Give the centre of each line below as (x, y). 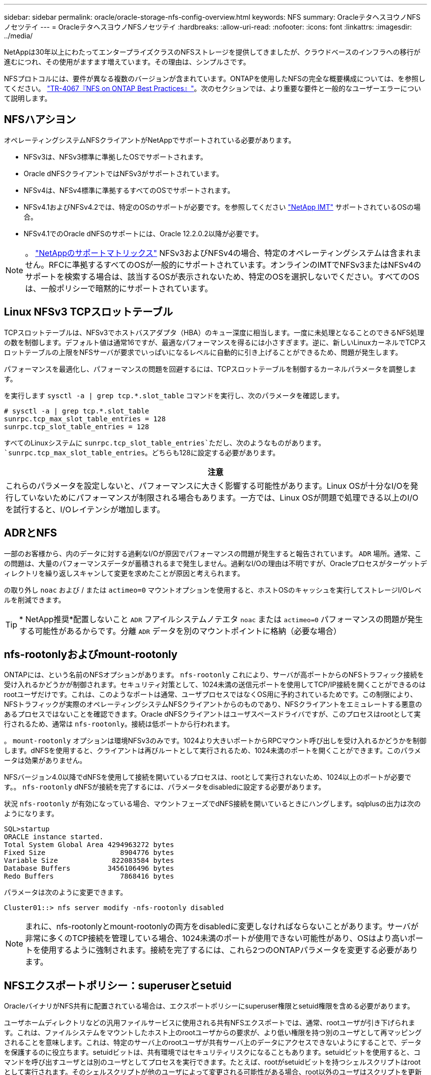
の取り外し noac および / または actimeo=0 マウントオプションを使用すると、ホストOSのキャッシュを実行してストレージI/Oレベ (213, 590)
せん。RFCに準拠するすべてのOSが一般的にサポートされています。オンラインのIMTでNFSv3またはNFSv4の (223, 265)
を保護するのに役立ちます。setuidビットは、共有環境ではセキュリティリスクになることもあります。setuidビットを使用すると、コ (212, 1052)
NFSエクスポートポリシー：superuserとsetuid (118, 985)
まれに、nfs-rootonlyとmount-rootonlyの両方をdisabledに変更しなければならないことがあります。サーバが (222, 927)
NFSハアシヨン (40, 120)
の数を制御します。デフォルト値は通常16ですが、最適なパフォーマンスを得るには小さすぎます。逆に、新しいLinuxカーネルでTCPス (215, 342)
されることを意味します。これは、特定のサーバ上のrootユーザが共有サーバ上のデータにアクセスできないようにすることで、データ (213, 1043)
